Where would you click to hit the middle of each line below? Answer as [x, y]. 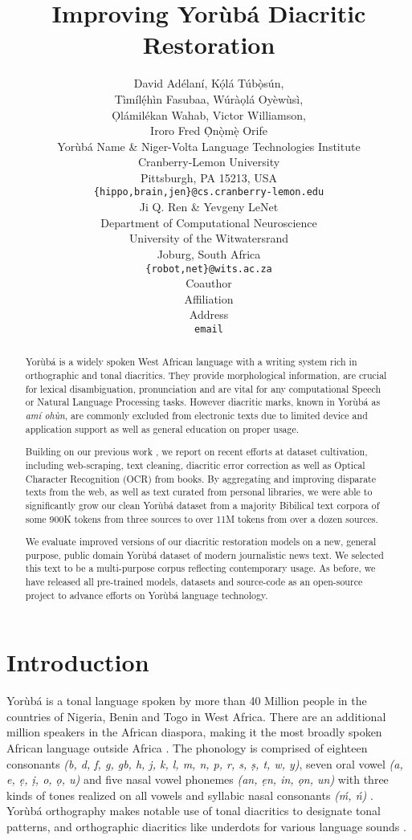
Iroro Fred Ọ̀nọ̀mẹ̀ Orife [209, 130]
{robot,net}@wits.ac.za [209, 269]
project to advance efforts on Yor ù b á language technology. [147, 595]
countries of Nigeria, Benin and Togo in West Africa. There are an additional [196, 716]
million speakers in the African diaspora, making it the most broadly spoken [194, 732]
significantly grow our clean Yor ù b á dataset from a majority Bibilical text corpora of [202, 505]
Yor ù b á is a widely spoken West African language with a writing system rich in [191, 362]
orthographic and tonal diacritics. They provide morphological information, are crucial [206, 375]
